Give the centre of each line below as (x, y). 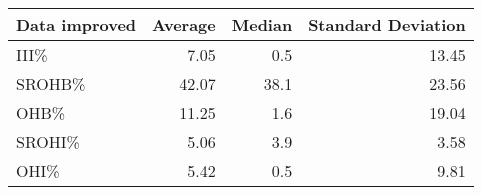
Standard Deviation (387, 24)
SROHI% (48, 141)
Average (184, 24)
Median (262, 24)
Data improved (76, 24)
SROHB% (51, 83)
